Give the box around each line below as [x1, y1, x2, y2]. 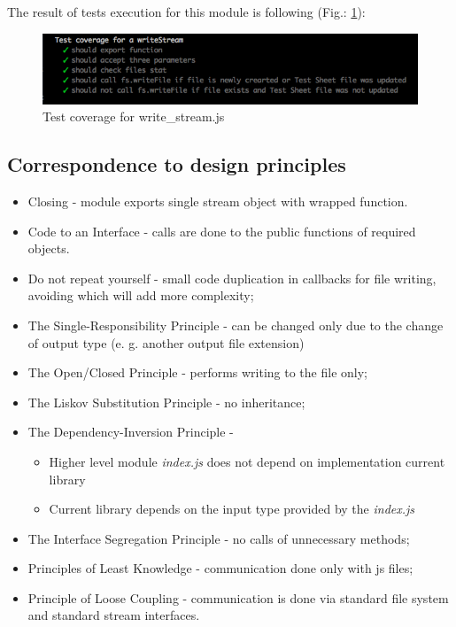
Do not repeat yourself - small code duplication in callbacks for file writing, [27, 268, 437, 287]
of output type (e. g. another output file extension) [27, 333, 305, 352]
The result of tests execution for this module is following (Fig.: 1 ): [7, 3, 366, 20]
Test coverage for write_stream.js [43, 107, 225, 126]
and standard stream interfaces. [27, 606, 200, 624]
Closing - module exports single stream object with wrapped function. [27, 191, 408, 210]
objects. [27, 239, 70, 258]
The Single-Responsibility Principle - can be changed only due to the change [27, 315, 444, 334]
